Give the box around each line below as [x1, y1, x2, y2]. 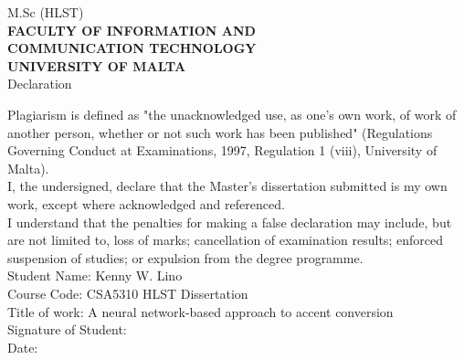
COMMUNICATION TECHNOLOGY [7, 38, 257, 58]
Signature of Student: [7, 320, 127, 339]
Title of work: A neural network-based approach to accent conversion [7, 302, 394, 321]
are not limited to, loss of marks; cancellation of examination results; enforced [7, 230, 443, 249]
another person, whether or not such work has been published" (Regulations [7, 122, 433, 142]
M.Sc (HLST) [7, 3, 84, 21]
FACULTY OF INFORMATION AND [7, 20, 256, 39]
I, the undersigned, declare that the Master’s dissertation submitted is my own [7, 176, 448, 196]
